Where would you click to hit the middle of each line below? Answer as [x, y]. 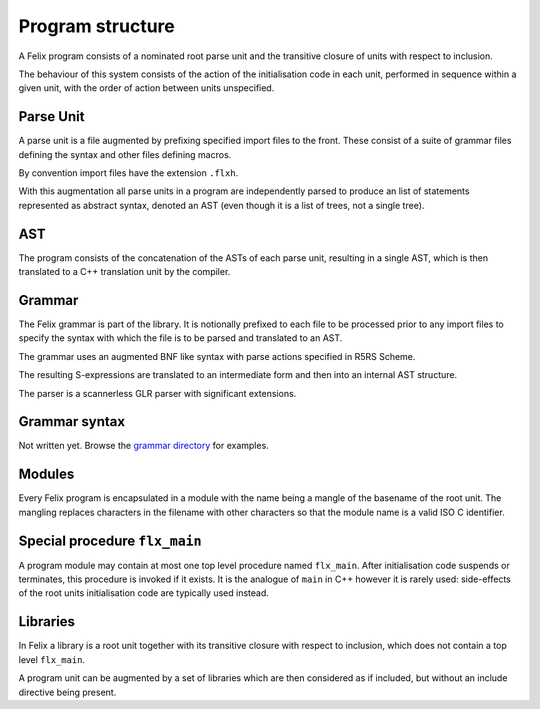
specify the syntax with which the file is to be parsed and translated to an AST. [180, 338]
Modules [46, 474]
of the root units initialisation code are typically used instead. [144, 593]
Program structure [96, 26]
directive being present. [67, 692]
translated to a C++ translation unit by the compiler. [124, 272]
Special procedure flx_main [110, 540]
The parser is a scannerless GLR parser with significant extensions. [157, 393]
